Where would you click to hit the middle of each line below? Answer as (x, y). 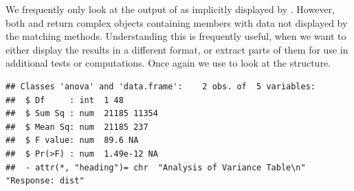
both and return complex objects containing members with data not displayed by (177, 22)
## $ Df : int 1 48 (65, 100)
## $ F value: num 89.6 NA (72, 141)
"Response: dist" (45, 181)
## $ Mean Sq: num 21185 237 (77, 127)
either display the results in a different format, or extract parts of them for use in (177, 49)
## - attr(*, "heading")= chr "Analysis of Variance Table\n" (156, 167)
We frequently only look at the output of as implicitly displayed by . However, (170, 9)
